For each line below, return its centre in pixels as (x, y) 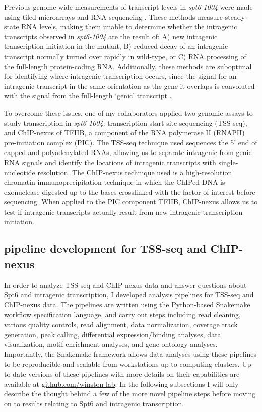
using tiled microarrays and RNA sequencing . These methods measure (114, 16)
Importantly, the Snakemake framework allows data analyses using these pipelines (130, 354)
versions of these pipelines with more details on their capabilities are (134, 374)
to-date (15, 374)
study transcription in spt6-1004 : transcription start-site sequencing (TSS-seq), (126, 122)
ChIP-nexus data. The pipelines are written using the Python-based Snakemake (127, 304)
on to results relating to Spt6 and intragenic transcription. (94, 403)
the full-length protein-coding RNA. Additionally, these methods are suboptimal (128, 66)
